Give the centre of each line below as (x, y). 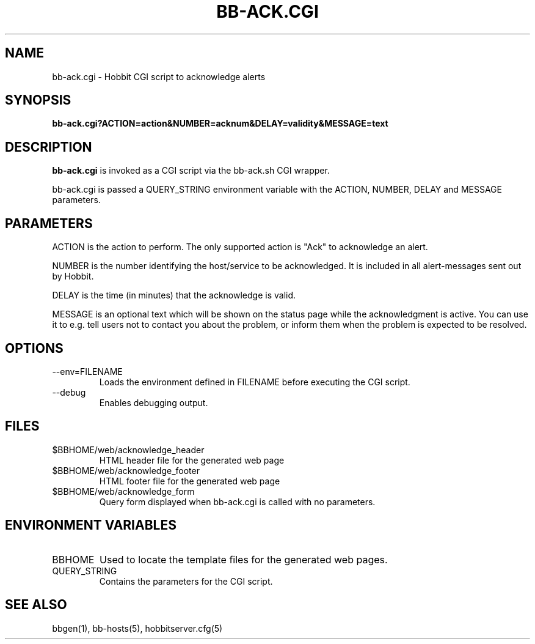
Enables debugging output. (154, 402)
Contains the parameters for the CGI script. (186, 581)
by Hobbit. (73, 276)
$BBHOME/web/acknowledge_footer (126, 470)
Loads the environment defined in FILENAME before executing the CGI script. (255, 382)
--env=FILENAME (87, 371)
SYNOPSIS (38, 100)
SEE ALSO (36, 605)
